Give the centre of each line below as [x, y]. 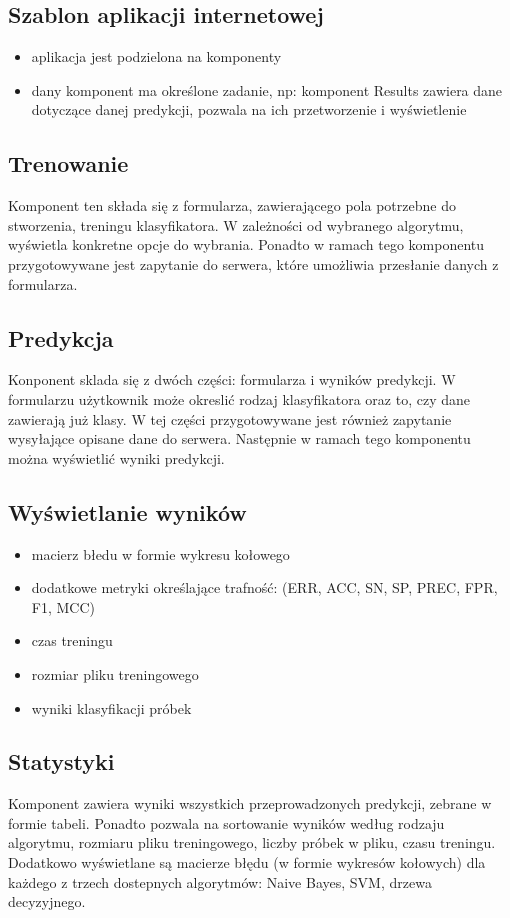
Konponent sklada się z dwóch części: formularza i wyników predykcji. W [232, 379]
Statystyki [61, 761]
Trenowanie [68, 163]
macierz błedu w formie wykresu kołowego [160, 553]
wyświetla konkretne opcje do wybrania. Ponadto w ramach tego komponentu [246, 244]
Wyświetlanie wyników [127, 511]
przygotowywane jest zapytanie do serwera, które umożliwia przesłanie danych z [253, 263]
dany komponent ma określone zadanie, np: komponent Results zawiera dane [267, 89]
